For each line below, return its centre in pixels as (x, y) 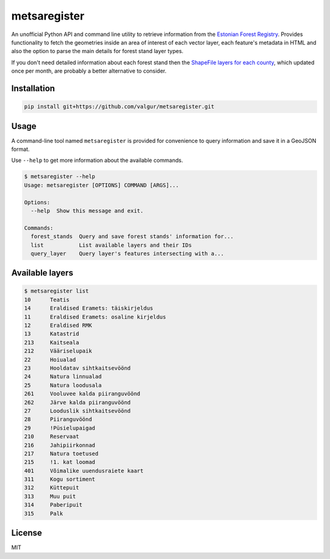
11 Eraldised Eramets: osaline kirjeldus (95, 317)
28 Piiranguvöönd (58, 419)
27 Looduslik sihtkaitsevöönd (77, 411)
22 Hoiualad (50, 360)
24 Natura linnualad (63, 377)
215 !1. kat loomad (60, 462)
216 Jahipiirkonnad (60, 445)
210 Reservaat (52, 437)
